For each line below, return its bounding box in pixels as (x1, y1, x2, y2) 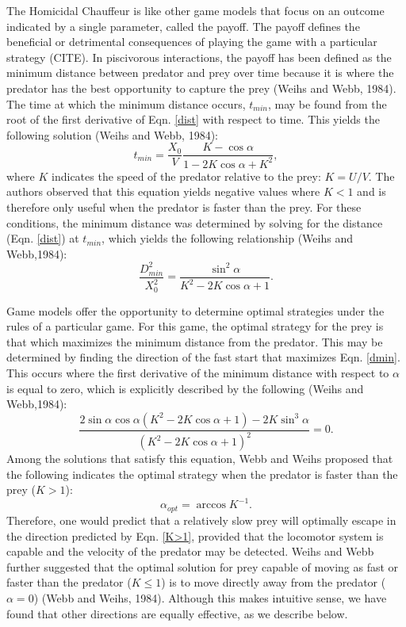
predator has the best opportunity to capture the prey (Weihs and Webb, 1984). (6, 79, 396, 96)
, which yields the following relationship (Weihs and (101, 230, 353, 247)
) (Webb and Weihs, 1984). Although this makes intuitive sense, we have (33, 589, 387, 606)
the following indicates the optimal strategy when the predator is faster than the (6, 465, 398, 482)
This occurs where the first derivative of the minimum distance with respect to (6, 365, 389, 381)
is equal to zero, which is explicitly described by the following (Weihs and (6, 380, 364, 396)
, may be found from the (267, 95, 387, 112)
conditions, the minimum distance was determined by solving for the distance (6, 214, 383, 231)
